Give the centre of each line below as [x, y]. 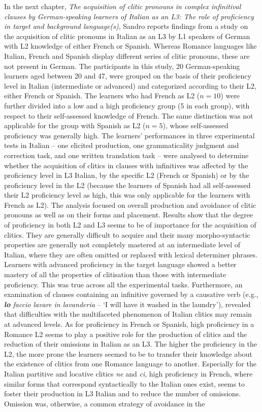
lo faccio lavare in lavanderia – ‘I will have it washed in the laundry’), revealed [127, 304]
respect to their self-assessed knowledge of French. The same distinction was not [129, 115]
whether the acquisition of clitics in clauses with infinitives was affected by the [126, 165]
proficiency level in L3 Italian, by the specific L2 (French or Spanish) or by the [127, 175]
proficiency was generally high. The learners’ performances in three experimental [129, 135]
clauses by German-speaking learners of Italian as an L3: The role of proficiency [129, 16]
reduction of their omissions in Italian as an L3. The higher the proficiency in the [131, 344]
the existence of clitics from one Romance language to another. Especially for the [130, 364]
